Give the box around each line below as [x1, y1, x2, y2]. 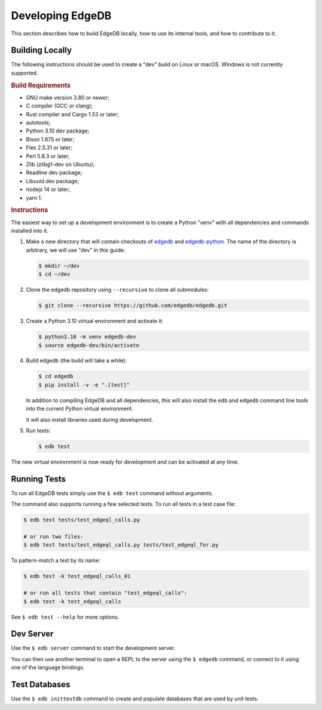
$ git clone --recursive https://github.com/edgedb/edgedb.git [38, 302, 228, 309]
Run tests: [26, 427, 51, 434]
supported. [11, 69, 38, 76]
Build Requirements [11, 81, 71, 89]
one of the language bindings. [11, 664, 85, 671]
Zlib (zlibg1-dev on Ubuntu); [26, 161, 95, 168]
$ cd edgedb [38, 373, 74, 380]
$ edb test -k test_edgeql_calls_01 [23, 573, 131, 580]
